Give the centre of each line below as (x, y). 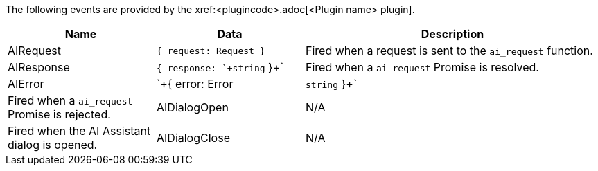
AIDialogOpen (193, 107)
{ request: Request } (211, 51)
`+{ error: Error (195, 84)
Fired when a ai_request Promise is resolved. (422, 67)
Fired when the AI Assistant (79, 131)
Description (452, 34)
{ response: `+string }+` (220, 67)
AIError (26, 84)
